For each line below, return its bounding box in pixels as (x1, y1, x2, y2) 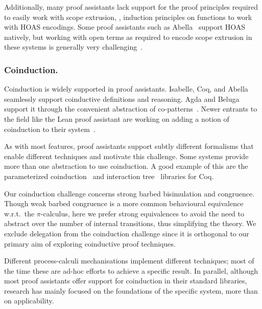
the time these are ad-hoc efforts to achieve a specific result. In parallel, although (4, 265, 258, 276)
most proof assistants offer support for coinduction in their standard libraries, (4, 275, 247, 286)
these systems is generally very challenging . (4, 41, 143, 52)
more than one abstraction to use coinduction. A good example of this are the (4, 161, 248, 171)
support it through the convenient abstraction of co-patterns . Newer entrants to (4, 103, 257, 114)
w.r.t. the (4, 208, 35, 218)
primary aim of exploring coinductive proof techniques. (4, 238, 176, 249)
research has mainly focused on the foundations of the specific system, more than (4, 285, 258, 296)
